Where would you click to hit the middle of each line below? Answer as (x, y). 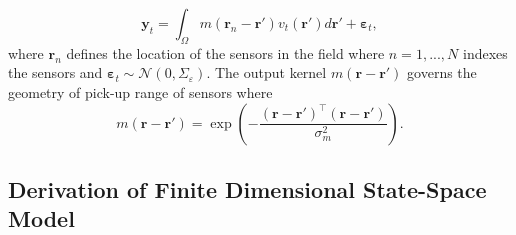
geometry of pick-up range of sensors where (140, 91)
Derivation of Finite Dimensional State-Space (247, 188)
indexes (485, 52)
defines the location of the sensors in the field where (225, 52)
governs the (442, 72)
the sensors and (55, 72)
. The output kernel (266, 72)
